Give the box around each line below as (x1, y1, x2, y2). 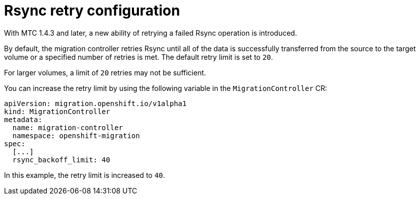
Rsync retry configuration (4, 2, 180, 19)
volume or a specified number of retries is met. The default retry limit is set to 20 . (4, 52, 273, 61)
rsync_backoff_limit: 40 (12, 155, 110, 164)
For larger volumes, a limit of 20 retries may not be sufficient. (4, 68, 206, 77)
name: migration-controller (12, 123, 123, 132)
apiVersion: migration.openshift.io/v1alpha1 (4, 99, 187, 108)
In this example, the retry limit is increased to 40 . (4, 170, 165, 179)
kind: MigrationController (4, 107, 110, 116)
